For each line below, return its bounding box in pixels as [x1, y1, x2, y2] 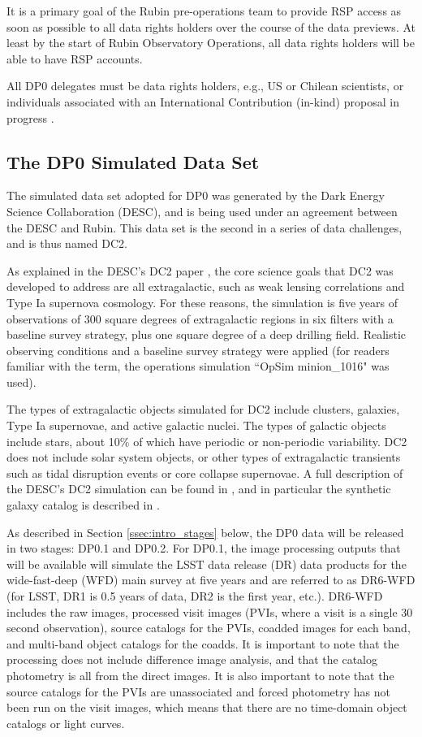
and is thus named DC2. [6, 235, 127, 252]
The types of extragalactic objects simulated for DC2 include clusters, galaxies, [6, 401, 400, 418]
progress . [6, 109, 54, 126]
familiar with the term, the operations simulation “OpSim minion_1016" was [6, 358, 390, 375]
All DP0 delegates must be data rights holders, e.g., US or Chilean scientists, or [6, 77, 404, 94]
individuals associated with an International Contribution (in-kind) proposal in [6, 93, 399, 110]
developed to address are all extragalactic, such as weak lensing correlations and [6, 278, 405, 295]
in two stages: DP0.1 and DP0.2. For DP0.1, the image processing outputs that [6, 540, 401, 557]
